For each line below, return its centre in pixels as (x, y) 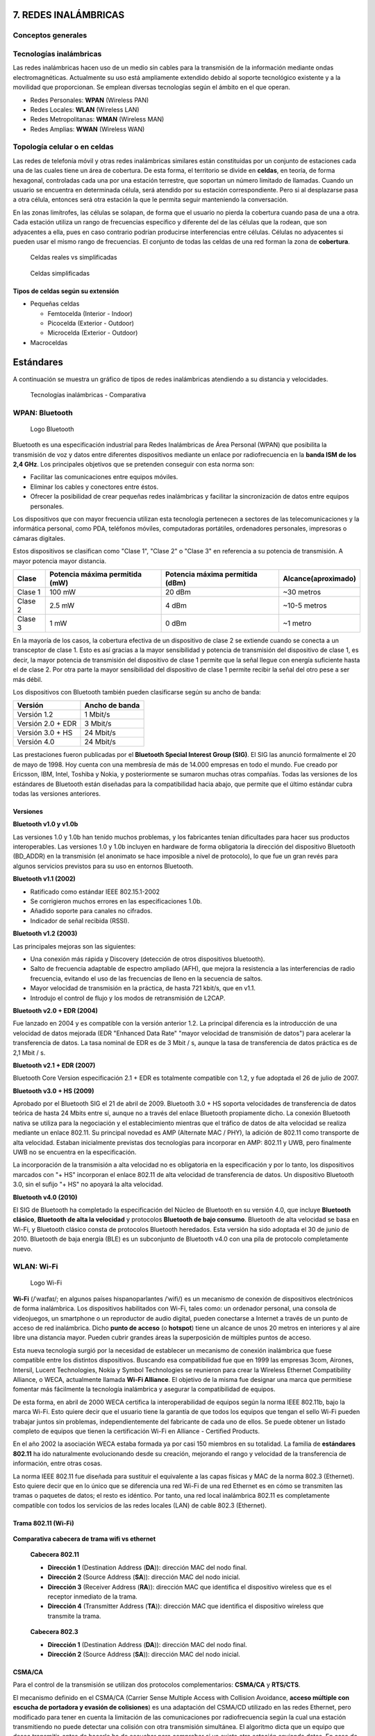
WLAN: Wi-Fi (35, 1267)
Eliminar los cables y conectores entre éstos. (94, 487)
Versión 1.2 (35, 715)
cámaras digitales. (39, 538)
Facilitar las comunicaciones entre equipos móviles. (104, 477)
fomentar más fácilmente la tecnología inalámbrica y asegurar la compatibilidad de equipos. (144, 1389)
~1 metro (297, 623)
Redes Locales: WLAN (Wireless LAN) (85, 109)
